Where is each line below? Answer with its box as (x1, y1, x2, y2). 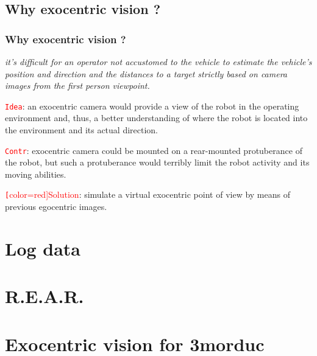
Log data (5, 236, 81, 260)
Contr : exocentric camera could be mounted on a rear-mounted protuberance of (5, 144, 302, 156)
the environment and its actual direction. (5, 124, 158, 136)
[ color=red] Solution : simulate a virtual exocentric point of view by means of (5, 188, 290, 201)
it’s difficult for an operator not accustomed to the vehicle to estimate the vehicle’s (5, 55, 312, 68)
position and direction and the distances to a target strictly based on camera (5, 67, 288, 80)
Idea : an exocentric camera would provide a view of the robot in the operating (5, 99, 299, 112)
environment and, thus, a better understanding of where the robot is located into (5, 111, 308, 124)
